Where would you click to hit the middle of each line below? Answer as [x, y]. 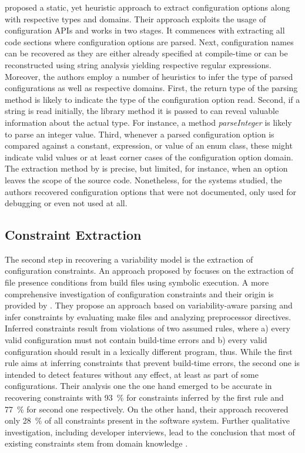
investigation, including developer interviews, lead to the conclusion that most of [150, 432]
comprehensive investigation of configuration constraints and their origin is [139, 293]
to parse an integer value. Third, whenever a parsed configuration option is [140, 134]
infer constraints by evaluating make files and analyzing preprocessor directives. [148, 316]
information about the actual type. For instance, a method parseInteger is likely [148, 122]
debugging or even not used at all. [66, 203]
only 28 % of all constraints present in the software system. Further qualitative [148, 420]
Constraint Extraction [73, 235]
